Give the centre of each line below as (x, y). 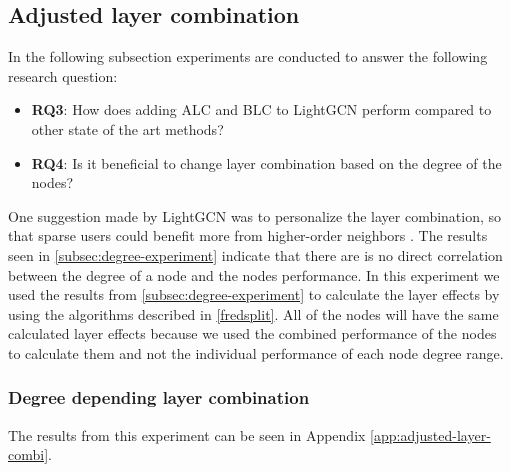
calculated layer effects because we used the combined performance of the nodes (252, 333)
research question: (63, 75)
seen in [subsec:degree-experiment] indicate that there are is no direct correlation (255, 254)
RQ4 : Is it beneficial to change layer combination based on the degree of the (266, 162)
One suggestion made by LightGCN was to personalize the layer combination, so (255, 215)
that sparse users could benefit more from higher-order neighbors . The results (248, 235)
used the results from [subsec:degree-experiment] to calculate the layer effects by (254, 294)
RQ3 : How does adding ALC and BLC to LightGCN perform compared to (261, 109)
